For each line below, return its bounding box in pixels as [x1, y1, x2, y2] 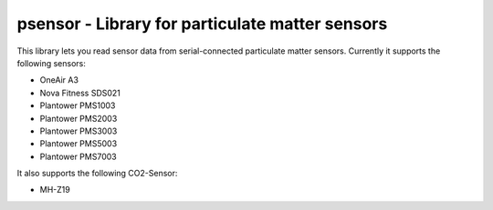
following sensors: [16, 57, 87, 68]
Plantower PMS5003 [39, 138, 118, 149]
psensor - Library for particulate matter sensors [16, 14, 388, 34]
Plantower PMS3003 [39, 125, 118, 136]
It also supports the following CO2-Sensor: [16, 168, 178, 179]
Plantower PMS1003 [39, 100, 116, 111]
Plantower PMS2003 [39, 113, 118, 124]
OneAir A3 [39, 75, 79, 85]
